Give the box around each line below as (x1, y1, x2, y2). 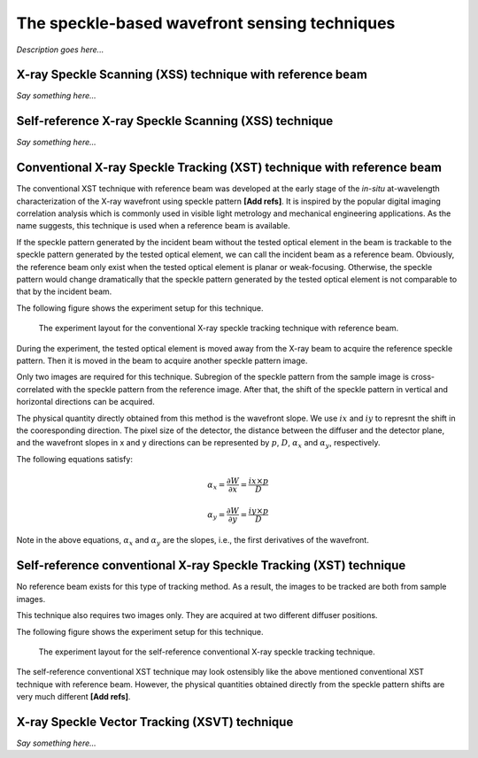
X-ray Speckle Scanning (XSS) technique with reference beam (16, 67, 367, 82)
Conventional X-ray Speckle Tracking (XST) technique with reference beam (16, 160, 443, 175)
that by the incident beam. (16, 286, 112, 297)
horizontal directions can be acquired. (16, 397, 155, 407)
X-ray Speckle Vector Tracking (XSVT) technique (16, 714, 294, 730)
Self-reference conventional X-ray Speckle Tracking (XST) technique (16, 558, 406, 573)
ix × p (248, 476, 269, 486)
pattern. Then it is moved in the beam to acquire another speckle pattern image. (16, 355, 308, 366)
